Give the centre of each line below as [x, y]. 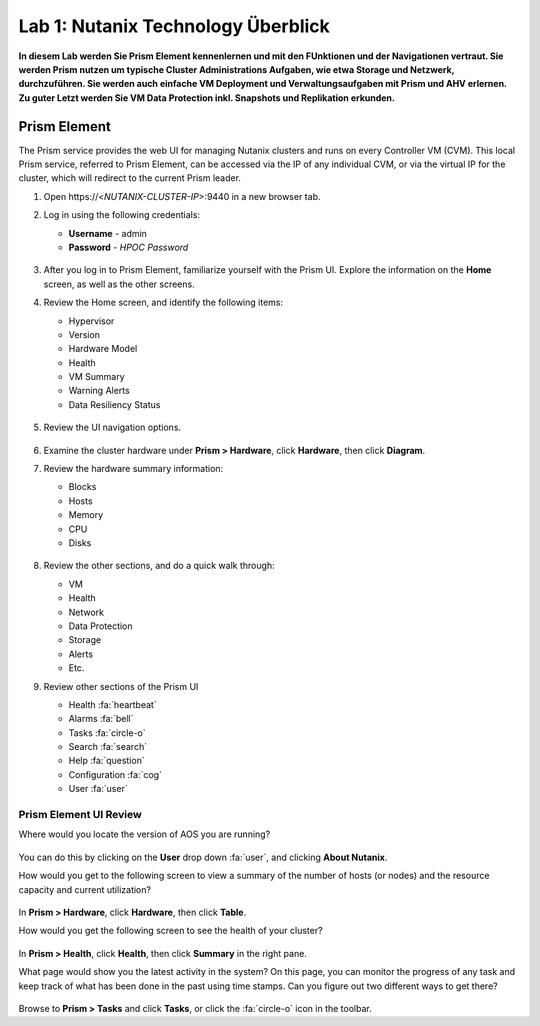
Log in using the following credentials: [121, 215]
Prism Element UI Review [80, 815]
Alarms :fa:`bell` [101, 719]
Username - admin [107, 233]
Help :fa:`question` [106, 761]
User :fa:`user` [98, 789]
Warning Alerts [99, 391]
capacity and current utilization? [85, 889]
